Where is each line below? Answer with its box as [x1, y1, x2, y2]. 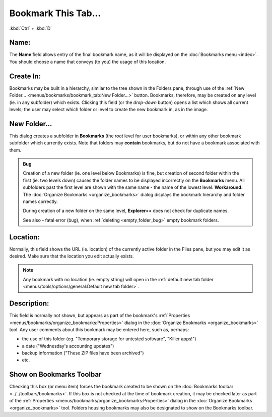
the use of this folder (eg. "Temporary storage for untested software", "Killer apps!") [22, 336, 196, 342]
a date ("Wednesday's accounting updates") [22, 343, 114, 349]
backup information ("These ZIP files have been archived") [22, 350, 144, 356]
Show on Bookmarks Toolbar [9, 370, 102, 379]
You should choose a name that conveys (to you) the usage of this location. [9, 59, 166, 65]
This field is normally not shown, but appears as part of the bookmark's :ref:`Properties [9, 312, 190, 319]
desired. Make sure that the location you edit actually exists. [9, 253, 134, 259]
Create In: [9, 72, 41, 80]
